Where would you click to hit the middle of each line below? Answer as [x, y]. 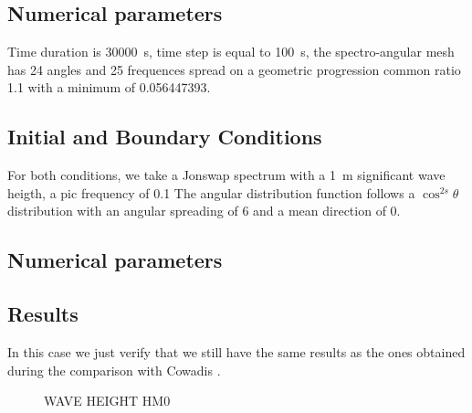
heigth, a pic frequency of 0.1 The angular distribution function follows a [211, 192]
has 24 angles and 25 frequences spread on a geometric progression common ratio [234, 69]
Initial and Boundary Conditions [165, 137]
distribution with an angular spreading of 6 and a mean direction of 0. [204, 211]
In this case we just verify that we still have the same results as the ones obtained [236, 351]
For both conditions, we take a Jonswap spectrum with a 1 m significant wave [226, 175]
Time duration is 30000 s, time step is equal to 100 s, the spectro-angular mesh [231, 52]
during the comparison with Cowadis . [114, 370]
